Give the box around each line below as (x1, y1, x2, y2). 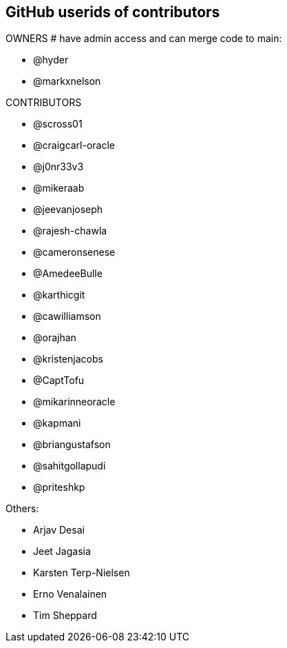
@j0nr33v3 (33, 161, 84, 173)
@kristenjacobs (33, 353, 103, 365)
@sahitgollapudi (33, 460, 106, 472)
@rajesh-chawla (33, 225, 107, 237)
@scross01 (33, 118, 83, 130)
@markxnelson (33, 75, 101, 88)
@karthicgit (33, 289, 85, 301)
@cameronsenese (33, 246, 116, 259)
